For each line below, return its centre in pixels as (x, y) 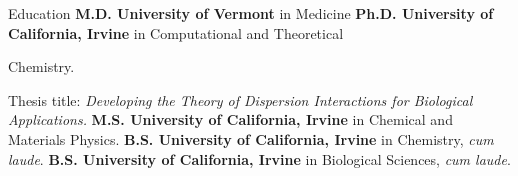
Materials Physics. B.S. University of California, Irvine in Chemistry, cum (251, 138)
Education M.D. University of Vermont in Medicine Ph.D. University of (251, 13)
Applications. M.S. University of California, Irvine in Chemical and (230, 119)
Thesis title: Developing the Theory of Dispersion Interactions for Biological (240, 99)
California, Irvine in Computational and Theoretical (176, 32)
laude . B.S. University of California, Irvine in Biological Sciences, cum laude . (259, 158)
